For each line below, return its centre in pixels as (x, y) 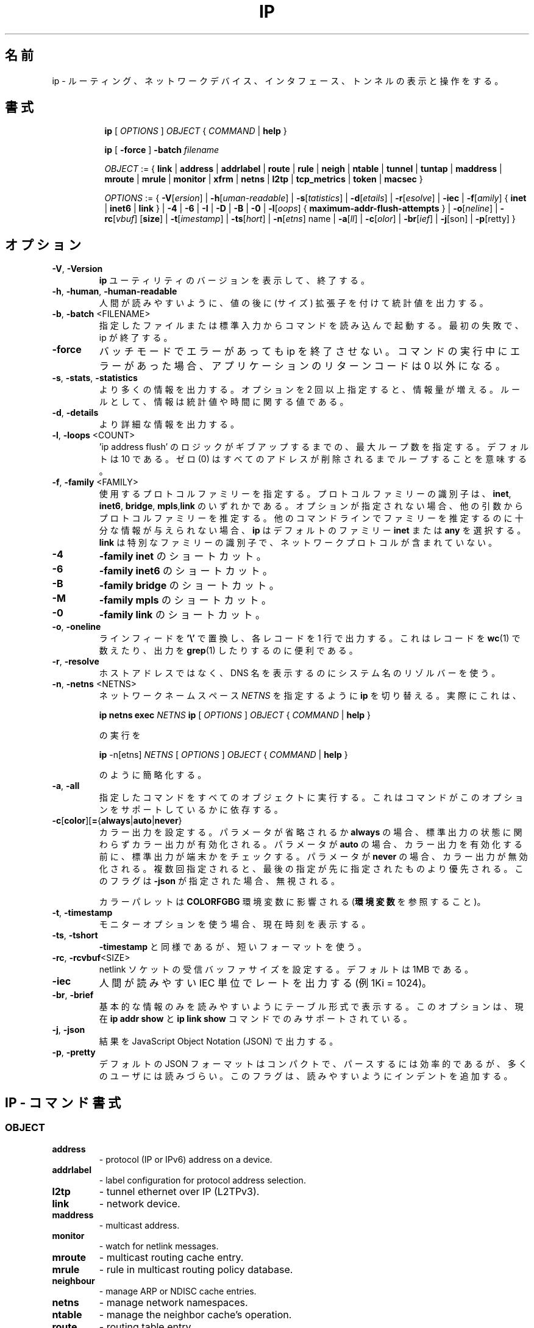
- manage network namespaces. (173, 1302)
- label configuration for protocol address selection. (202, 1180)
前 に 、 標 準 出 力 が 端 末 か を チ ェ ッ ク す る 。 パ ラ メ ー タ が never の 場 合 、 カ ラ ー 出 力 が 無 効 (313, 857)
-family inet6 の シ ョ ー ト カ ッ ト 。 (186, 571)
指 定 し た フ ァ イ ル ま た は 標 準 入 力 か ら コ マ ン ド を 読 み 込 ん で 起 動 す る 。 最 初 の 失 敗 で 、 (311, 326)
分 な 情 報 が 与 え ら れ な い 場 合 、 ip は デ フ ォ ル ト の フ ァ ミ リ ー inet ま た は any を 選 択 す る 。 (312, 530)
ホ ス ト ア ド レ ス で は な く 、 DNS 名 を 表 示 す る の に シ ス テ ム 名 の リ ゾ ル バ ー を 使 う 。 (300, 673)
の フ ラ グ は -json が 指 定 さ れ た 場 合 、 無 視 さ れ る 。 (219, 881)
